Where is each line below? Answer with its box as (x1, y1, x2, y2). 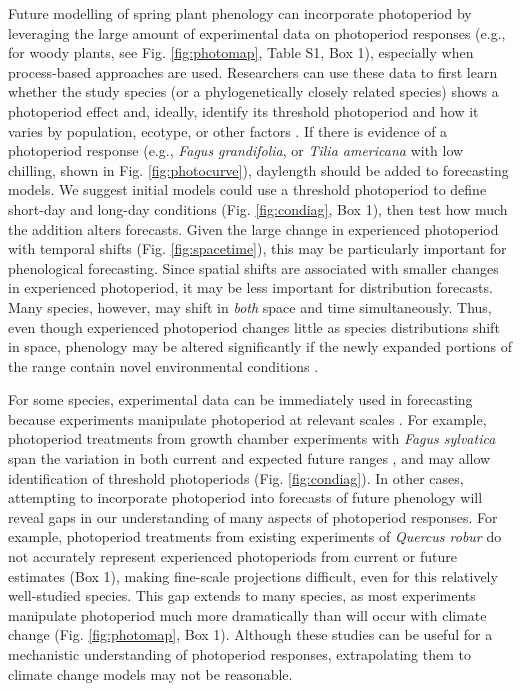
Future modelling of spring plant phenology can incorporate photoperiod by (8, 3, 472, 23)
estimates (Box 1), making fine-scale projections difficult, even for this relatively (8, 565, 498, 586)
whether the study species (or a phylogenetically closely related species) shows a (8, 81, 499, 102)
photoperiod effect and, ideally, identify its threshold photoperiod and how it (8, 100, 479, 121)
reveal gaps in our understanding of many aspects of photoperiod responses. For (8, 506, 498, 527)
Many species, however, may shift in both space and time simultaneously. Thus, (8, 296, 492, 317)
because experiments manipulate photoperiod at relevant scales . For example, (8, 408, 487, 429)
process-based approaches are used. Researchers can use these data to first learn (8, 61, 498, 82)
